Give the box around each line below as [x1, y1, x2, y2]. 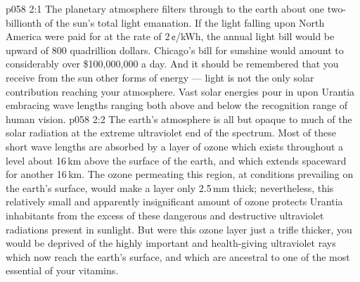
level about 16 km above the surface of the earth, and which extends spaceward [6, 153, 347, 167]
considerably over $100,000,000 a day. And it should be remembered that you [6, 56, 339, 71]
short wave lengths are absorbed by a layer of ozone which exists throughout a [6, 139, 344, 153]
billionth [6, 15, 41, 30]
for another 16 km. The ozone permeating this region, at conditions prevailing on [6, 167, 354, 181]
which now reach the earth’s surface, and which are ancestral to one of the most [6, 249, 350, 264]
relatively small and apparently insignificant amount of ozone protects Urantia [6, 194, 343, 209]
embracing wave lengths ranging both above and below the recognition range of [6, 98, 347, 113]
